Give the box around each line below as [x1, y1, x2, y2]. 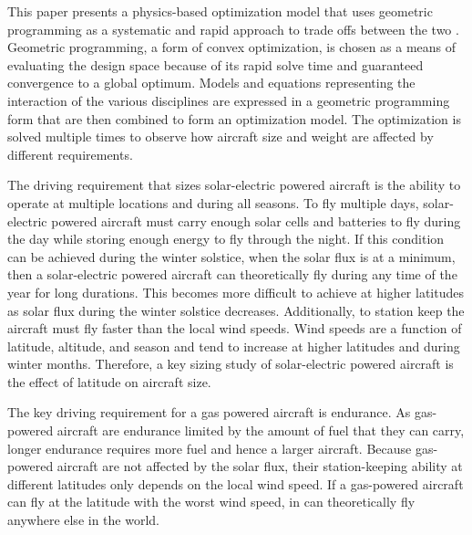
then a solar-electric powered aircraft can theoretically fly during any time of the [7, 265, 457, 284]
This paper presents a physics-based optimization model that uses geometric [7, 2, 433, 20]
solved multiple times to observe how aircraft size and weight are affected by [7, 127, 434, 146]
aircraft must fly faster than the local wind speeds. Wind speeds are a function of [7, 319, 462, 338]
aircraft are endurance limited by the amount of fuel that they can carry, [56, 421, 465, 440]
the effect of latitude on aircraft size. [7, 372, 211, 391]
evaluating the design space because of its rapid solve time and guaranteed [7, 55, 424, 74]
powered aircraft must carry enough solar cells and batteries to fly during [51, 211, 461, 230]
